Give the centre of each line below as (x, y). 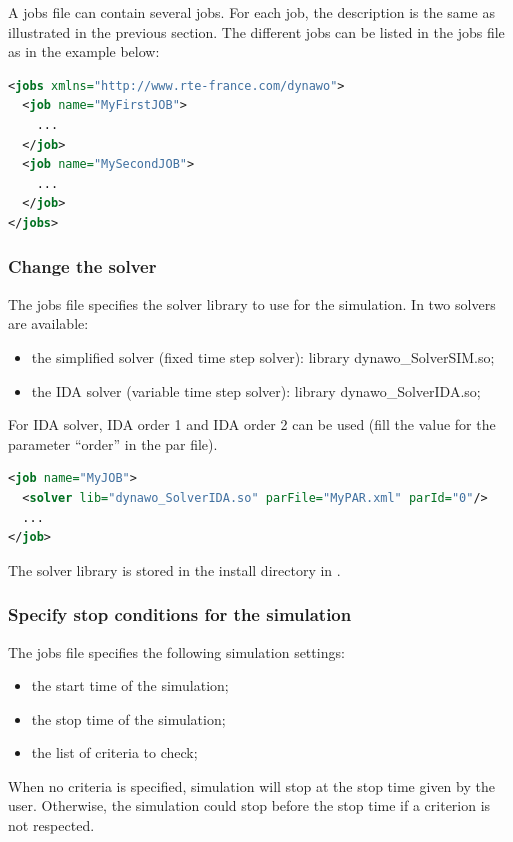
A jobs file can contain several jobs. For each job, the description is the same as (251, 12)
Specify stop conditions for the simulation (180, 614)
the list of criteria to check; (114, 752)
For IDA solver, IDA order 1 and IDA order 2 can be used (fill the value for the (252, 424)
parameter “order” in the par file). (113, 443)
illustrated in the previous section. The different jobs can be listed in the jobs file (256, 31)
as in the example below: (84, 51)
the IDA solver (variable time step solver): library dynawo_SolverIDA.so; (256, 390)
